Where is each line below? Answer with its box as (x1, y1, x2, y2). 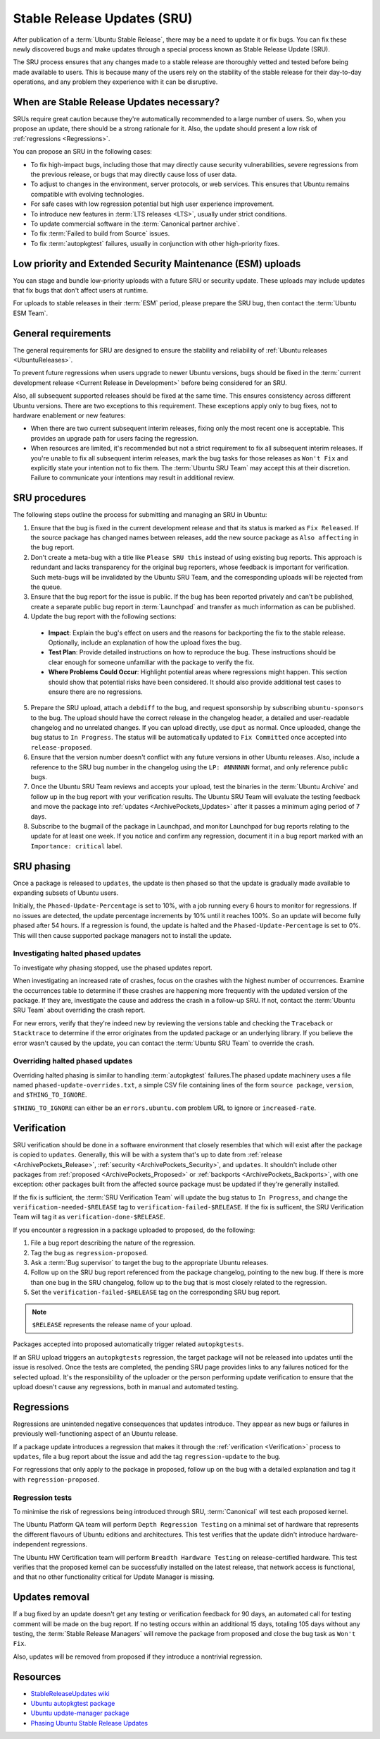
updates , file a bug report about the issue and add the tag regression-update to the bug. (13, 1453, 281, 1461)
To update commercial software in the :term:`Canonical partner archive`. (30, 219, 240, 228)
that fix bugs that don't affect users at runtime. (13, 286, 148, 294)
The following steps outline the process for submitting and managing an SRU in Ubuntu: (13, 511, 267, 519)
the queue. (30, 582, 63, 592)
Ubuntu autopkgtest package (30, 1700, 115, 1708)
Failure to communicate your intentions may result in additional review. (30, 473, 235, 482)
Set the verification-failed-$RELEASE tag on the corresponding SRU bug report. (30, 1288, 281, 1297)
